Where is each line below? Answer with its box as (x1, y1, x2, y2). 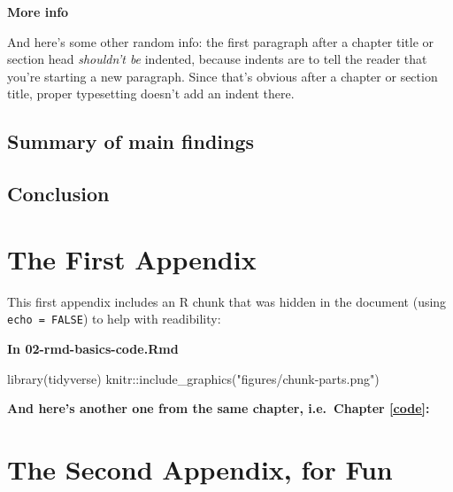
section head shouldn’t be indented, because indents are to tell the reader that (7, 50, 427, 68)
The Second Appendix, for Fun (7, 450, 393, 487)
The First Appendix (7, 240, 257, 277)
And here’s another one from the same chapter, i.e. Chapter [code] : (7, 399, 430, 418)
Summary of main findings (7, 128, 255, 155)
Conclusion (7, 180, 110, 207)
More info (7, 3, 69, 20)
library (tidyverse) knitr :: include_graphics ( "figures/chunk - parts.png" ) (7, 369, 380, 387)
